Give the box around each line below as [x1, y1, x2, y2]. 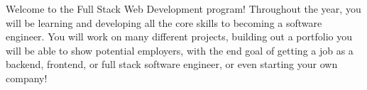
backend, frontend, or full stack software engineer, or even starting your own [6, 57, 338, 72]
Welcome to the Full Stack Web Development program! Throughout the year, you [6, 1, 361, 16]
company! [6, 70, 48, 85]
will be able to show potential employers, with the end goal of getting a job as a [6, 43, 354, 57]
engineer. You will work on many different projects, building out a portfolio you [6, 29, 352, 44]
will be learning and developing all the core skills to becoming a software [6, 15, 322, 30]
